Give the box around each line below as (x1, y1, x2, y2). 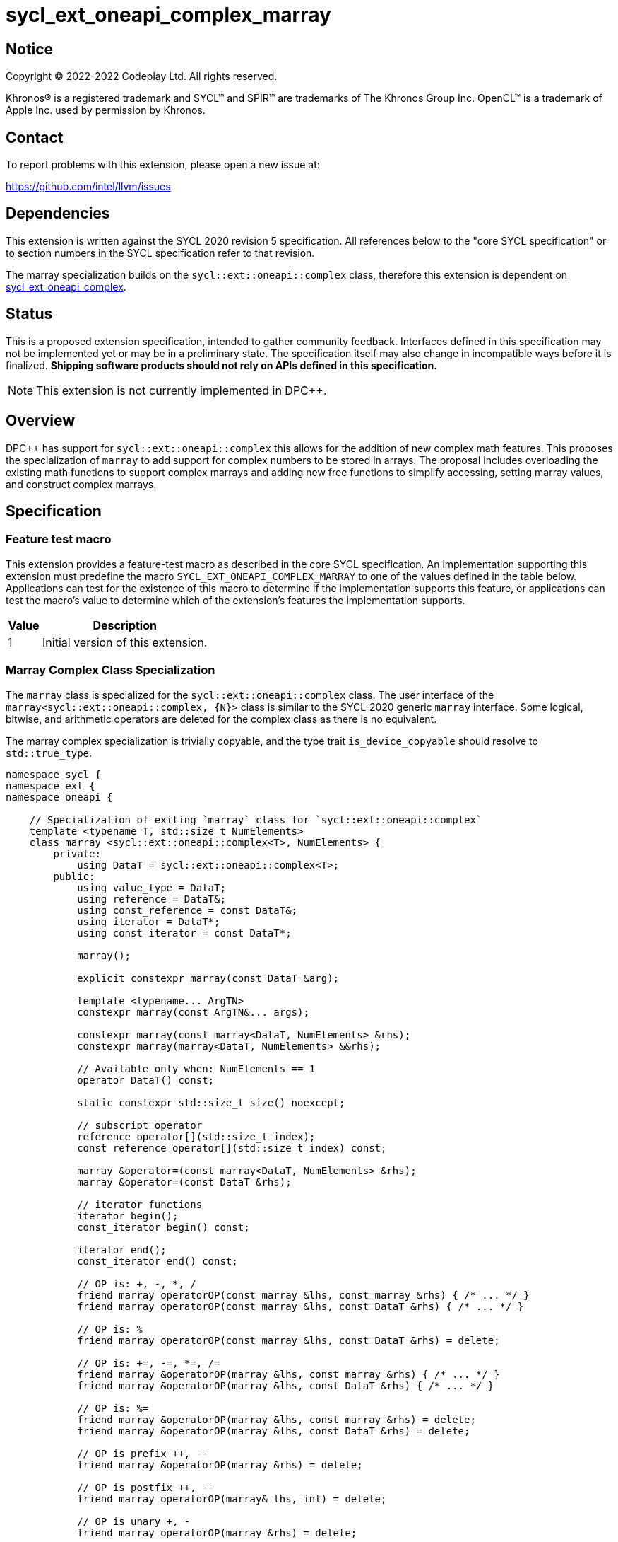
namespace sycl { (6, 768, 101, 780)
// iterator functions (77, 1198, 203, 1210)
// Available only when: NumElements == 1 (77, 1062, 316, 1074)
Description (93, 618, 157, 632)
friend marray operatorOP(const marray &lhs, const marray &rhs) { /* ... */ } (77, 1289, 530, 1301)
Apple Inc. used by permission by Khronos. (6, 104, 206, 117)
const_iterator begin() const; (77, 1221, 250, 1233)
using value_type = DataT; (77, 881, 226, 893)
